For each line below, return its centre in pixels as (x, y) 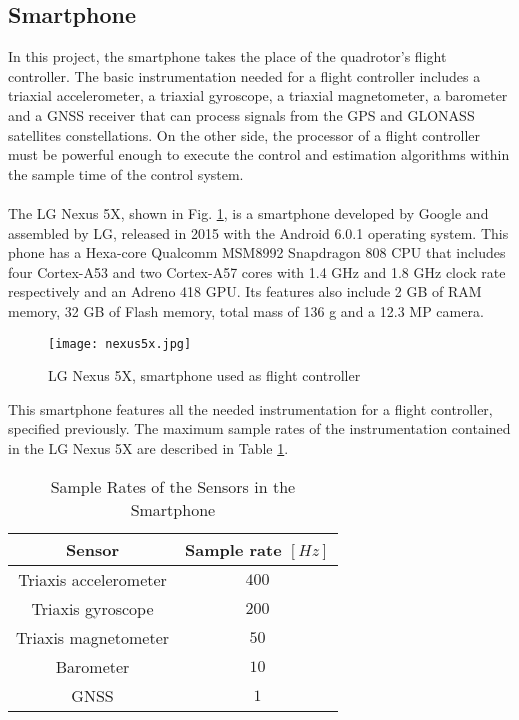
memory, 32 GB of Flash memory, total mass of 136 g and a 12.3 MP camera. (246, 310)
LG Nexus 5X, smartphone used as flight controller (204, 375)
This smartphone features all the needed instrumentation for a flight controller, (250, 408)
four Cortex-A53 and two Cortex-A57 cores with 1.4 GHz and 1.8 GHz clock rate (257, 271)
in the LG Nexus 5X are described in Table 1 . (148, 447)
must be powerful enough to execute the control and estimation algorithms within (259, 154)
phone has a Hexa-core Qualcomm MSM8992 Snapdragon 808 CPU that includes (257, 252)
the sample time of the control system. (126, 173)
